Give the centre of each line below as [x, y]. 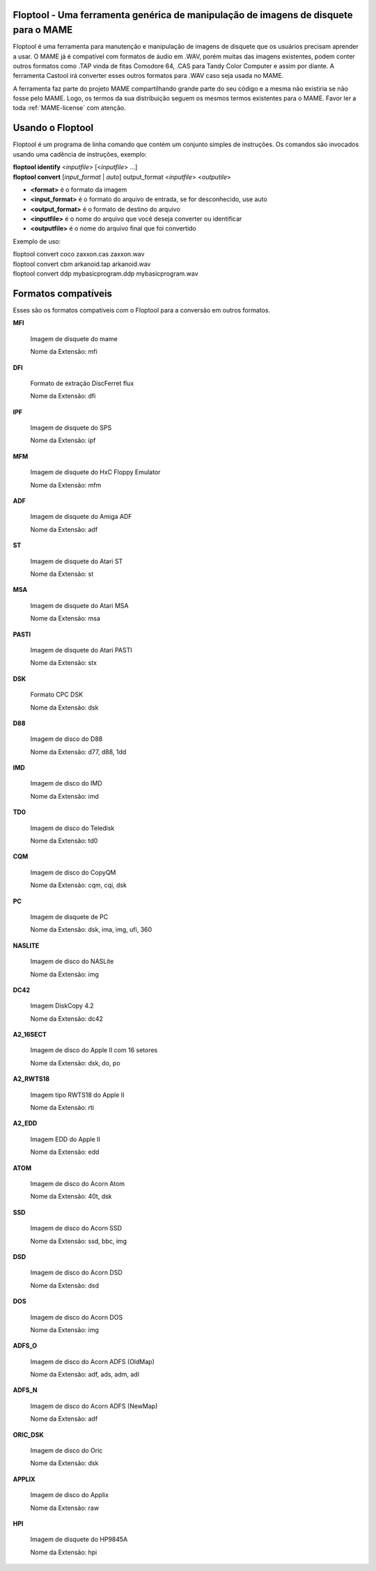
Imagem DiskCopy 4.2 [62, 1006]
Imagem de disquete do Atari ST [77, 561]
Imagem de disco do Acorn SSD [76, 1228]
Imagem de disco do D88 [66, 739]
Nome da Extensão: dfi [63, 396]
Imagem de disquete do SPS [71, 428]
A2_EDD [25, 1123]
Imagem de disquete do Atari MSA [79, 605]
